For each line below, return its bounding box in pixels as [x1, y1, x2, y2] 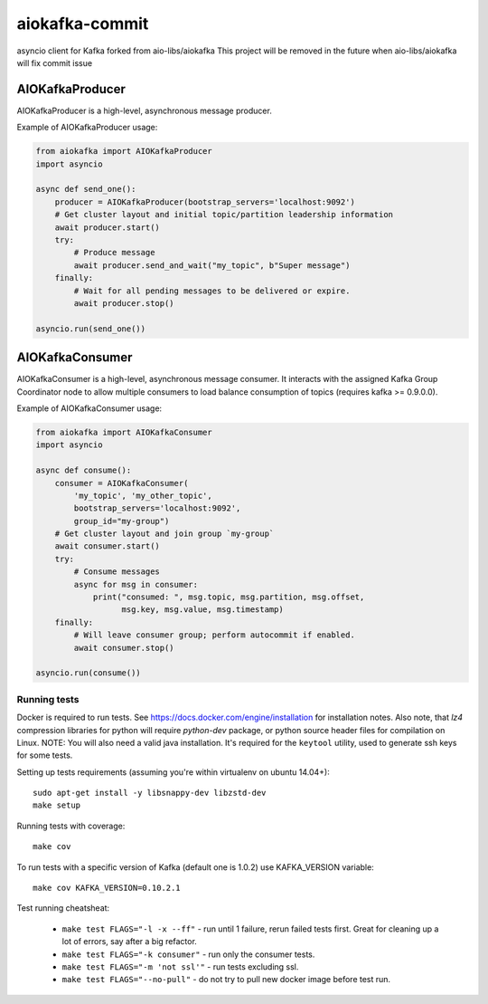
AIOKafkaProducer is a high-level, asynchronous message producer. [16, 105, 273, 116]
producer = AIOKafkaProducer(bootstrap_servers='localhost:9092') [54, 196, 356, 207]
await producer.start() [54, 222, 160, 233]
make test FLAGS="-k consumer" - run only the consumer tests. [61, 949, 315, 960]
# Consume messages [73, 567, 160, 577]
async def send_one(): [35, 184, 136, 195]
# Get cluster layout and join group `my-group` [54, 529, 275, 539]
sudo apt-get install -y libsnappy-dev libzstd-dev [33, 788, 267, 798]
